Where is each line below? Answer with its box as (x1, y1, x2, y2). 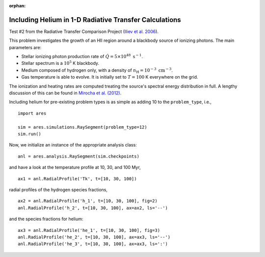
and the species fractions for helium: (9, 216, 83, 222)
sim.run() (18, 131, 41, 137)
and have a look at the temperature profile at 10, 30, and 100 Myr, (9, 165, 141, 171)
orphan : (9, 3, 26, 8)
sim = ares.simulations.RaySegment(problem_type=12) (18, 124, 147, 130)
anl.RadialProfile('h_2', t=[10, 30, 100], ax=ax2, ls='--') (18, 205, 168, 211)
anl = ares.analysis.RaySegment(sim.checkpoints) (18, 153, 140, 159)
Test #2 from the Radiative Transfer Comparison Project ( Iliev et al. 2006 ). (9, 29, 159, 34)
